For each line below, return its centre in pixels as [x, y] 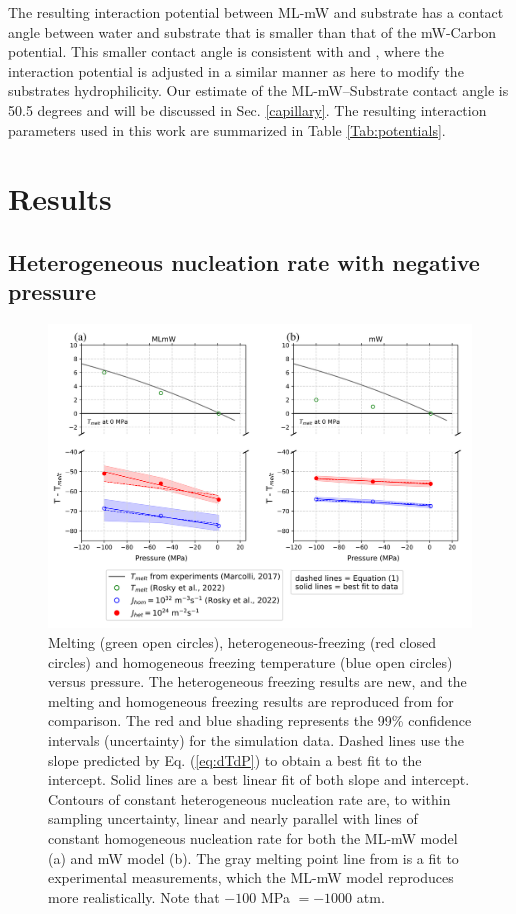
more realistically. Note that [134, 896]
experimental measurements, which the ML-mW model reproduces [251, 877]
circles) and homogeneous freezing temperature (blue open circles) [250, 661]
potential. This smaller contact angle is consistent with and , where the [226, 51]
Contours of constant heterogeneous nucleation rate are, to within [249, 798]
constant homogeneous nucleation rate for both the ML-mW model [253, 837]
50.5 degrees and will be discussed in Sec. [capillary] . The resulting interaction [247, 109]
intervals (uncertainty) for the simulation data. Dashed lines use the [256, 740]
